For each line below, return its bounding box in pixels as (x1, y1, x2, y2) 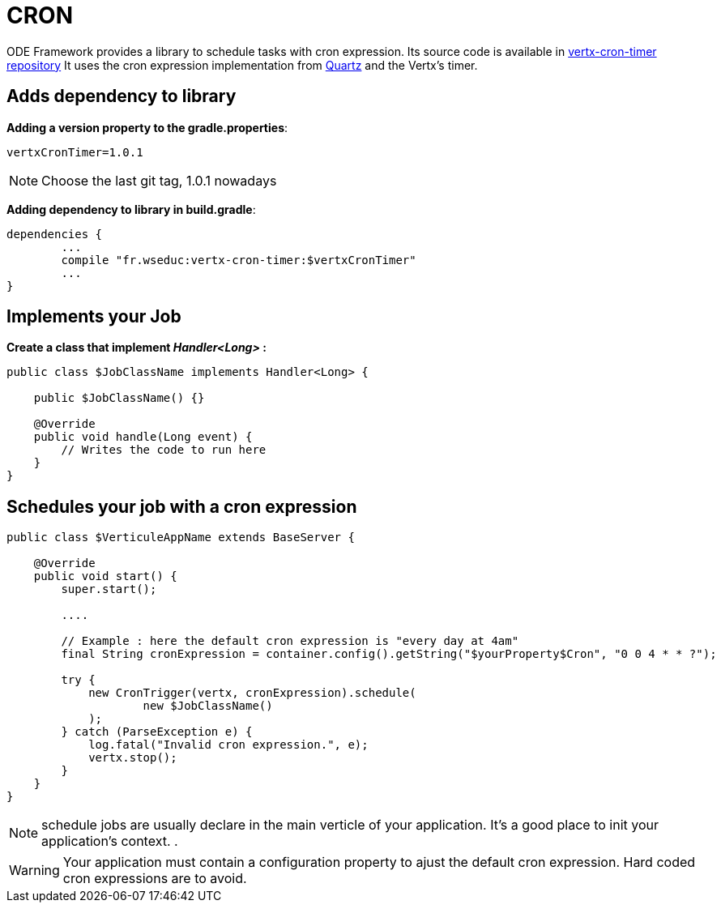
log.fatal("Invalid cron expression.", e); (88, 738, 369, 752)
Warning (9, 862, 60, 879)
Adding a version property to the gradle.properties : (6, 120, 288, 134)
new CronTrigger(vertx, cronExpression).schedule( (88, 686, 416, 700)
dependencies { (6, 227, 103, 241)
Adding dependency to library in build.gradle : (6, 202, 256, 216)
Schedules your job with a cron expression (6, 496, 357, 517)
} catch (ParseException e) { (61, 725, 253, 739)
